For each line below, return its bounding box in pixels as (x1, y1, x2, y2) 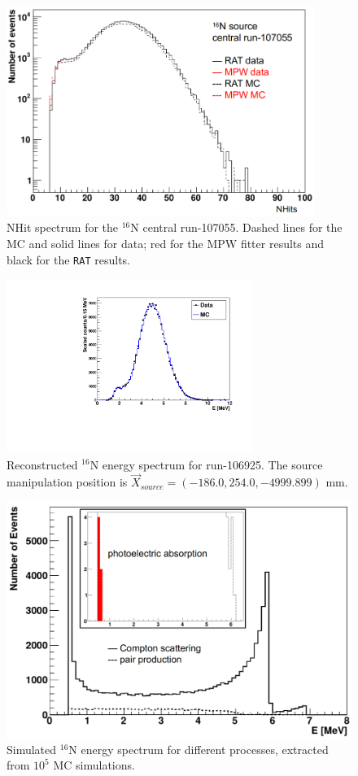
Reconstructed (7, 456, 78, 473)
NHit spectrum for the (7, 219, 119, 236)
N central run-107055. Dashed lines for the (130, 219, 343, 236)
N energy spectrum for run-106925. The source (89, 456, 323, 473)
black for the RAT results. (7, 251, 131, 268)
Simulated (7, 740, 57, 757)
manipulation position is (7, 473, 128, 490)
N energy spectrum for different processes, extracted (68, 740, 329, 757)
